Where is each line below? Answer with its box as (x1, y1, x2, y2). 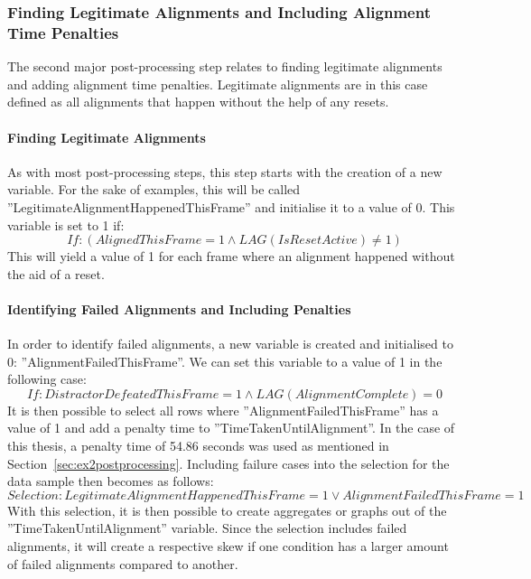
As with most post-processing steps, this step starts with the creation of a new (7, 162, 442, 181)
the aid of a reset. (7, 264, 105, 283)
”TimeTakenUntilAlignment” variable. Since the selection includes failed (7, 518, 407, 537)
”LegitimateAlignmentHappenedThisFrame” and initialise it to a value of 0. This (7, 197, 455, 216)
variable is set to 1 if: (7, 215, 125, 234)
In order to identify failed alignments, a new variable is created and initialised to (7, 334, 453, 353)
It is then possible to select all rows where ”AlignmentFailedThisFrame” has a (7, 400, 439, 419)
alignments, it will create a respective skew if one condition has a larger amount (7, 537, 449, 556)
